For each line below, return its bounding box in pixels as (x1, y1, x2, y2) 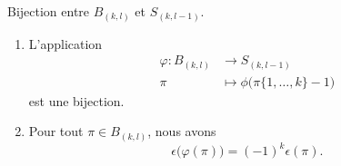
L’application (28, 34, 103, 53)
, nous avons (147, 122, 216, 141)
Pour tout (28, 122, 84, 141)
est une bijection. (28, 91, 125, 110)
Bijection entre (7, 2, 90, 20)
